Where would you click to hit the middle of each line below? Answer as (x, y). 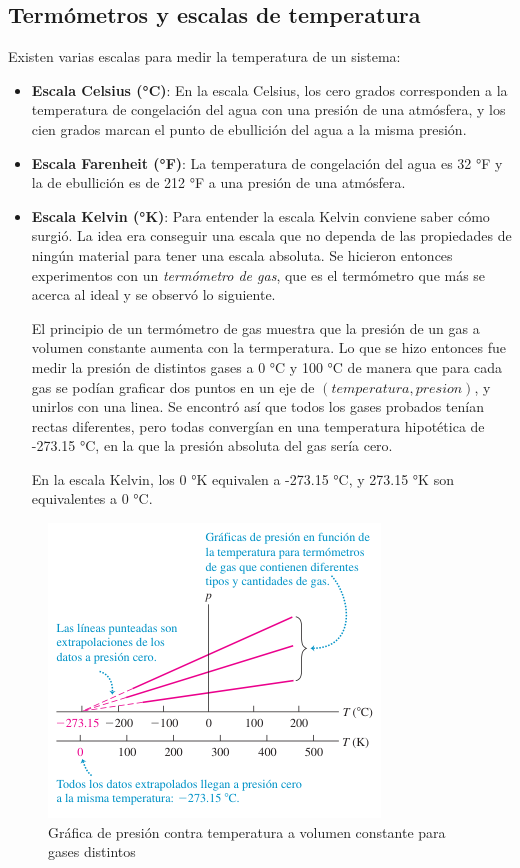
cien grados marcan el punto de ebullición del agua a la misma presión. (249, 128)
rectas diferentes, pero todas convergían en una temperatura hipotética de (258, 425)
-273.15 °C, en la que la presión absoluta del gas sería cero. (212, 445)
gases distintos (92, 851)
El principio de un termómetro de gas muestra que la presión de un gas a (255, 327)
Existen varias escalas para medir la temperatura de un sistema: (204, 56)
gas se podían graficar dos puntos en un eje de (173, 386)
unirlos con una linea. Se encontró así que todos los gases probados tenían (257, 406)
